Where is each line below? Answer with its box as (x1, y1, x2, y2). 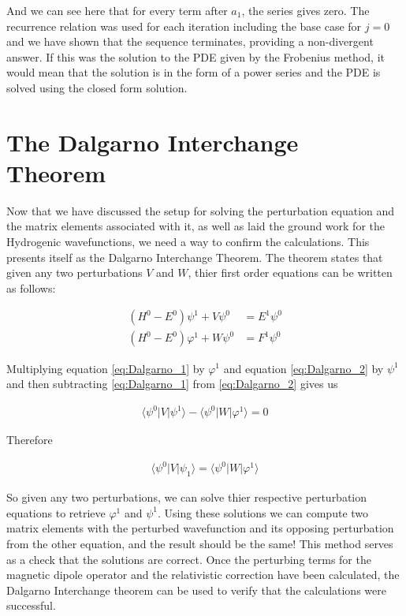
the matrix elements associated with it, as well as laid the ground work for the (6, 218, 386, 234)
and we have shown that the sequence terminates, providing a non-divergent (6, 33, 374, 50)
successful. (6, 597, 56, 614)
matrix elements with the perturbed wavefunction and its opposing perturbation (6, 520, 394, 536)
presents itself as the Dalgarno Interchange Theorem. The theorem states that (6, 248, 383, 265)
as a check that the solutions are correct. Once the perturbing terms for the (6, 551, 371, 567)
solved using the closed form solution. (6, 79, 188, 95)
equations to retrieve (6, 504, 106, 521)
